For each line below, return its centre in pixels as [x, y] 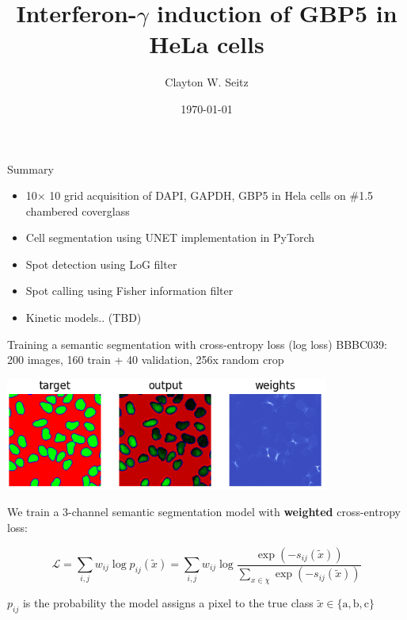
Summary [30, 168]
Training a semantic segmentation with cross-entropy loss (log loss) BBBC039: [197, 344]
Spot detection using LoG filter [101, 264]
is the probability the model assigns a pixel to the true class [168, 603]
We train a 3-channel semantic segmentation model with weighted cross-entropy [204, 512]
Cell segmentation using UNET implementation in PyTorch [170, 237]
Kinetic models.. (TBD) [84, 318]
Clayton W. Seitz [207, 82]
